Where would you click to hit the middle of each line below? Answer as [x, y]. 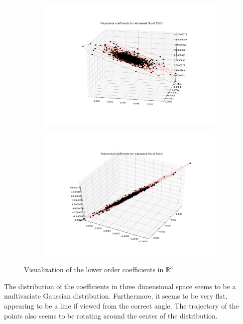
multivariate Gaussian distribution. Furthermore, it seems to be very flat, [116, 296]
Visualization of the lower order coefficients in [94, 269]
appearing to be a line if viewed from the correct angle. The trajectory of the [121, 306]
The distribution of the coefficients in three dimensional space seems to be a [120, 286]
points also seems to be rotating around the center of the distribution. [111, 315]
